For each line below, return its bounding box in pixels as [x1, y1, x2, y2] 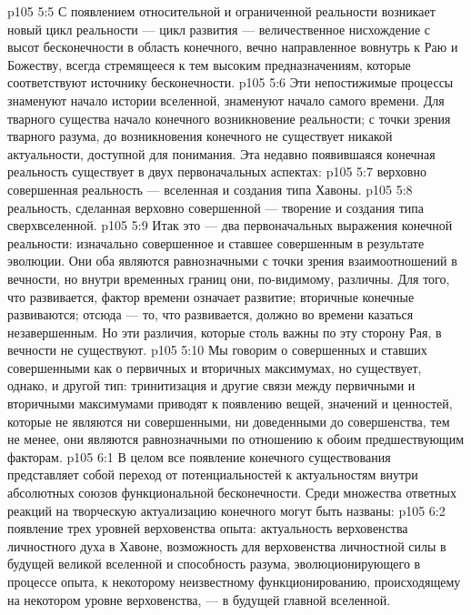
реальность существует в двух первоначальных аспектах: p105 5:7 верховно [7, 162, 426, 181]
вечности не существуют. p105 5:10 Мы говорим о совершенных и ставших [7, 340, 427, 359]
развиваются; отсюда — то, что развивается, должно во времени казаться [7, 305, 414, 324]
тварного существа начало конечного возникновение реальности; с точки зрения [7, 108, 451, 127]
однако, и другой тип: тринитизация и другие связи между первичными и [7, 376, 416, 395]
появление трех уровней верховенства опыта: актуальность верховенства [7, 519, 408, 538]
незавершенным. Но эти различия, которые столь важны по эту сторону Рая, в [7, 322, 442, 341]
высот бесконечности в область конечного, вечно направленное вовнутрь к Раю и [7, 37, 458, 56]
